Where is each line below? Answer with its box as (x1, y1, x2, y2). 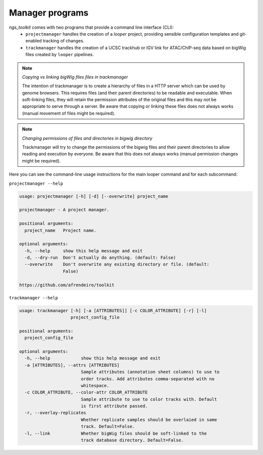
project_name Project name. (24, 227, 97, 233)
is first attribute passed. (80, 403, 148, 409)
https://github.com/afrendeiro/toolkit (19, 282, 114, 288)
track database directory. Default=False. (80, 437, 184, 443)
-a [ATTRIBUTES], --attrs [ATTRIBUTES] (24, 362, 120, 368)
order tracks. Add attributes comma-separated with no (80, 376, 215, 381)
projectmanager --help (9, 180, 63, 186)
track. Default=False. (80, 424, 135, 429)
